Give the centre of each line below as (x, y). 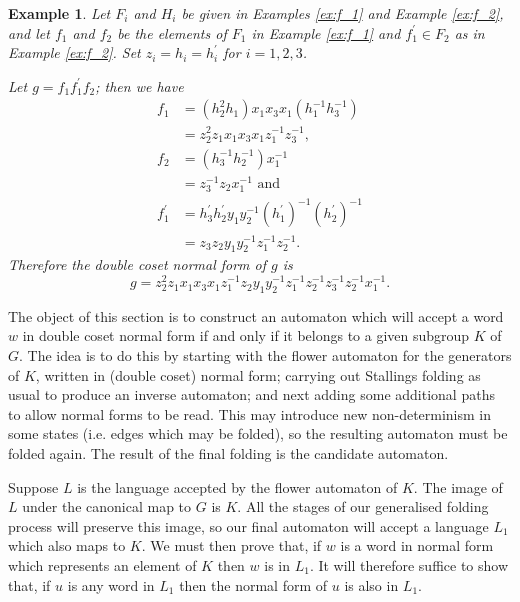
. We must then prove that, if (231, 545)
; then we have (139, 85)
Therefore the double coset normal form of (137, 264)
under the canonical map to (107, 506)
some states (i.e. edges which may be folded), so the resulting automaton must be (258, 433)
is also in (371, 584)
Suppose (33, 486)
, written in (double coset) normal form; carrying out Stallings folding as (258, 374)
